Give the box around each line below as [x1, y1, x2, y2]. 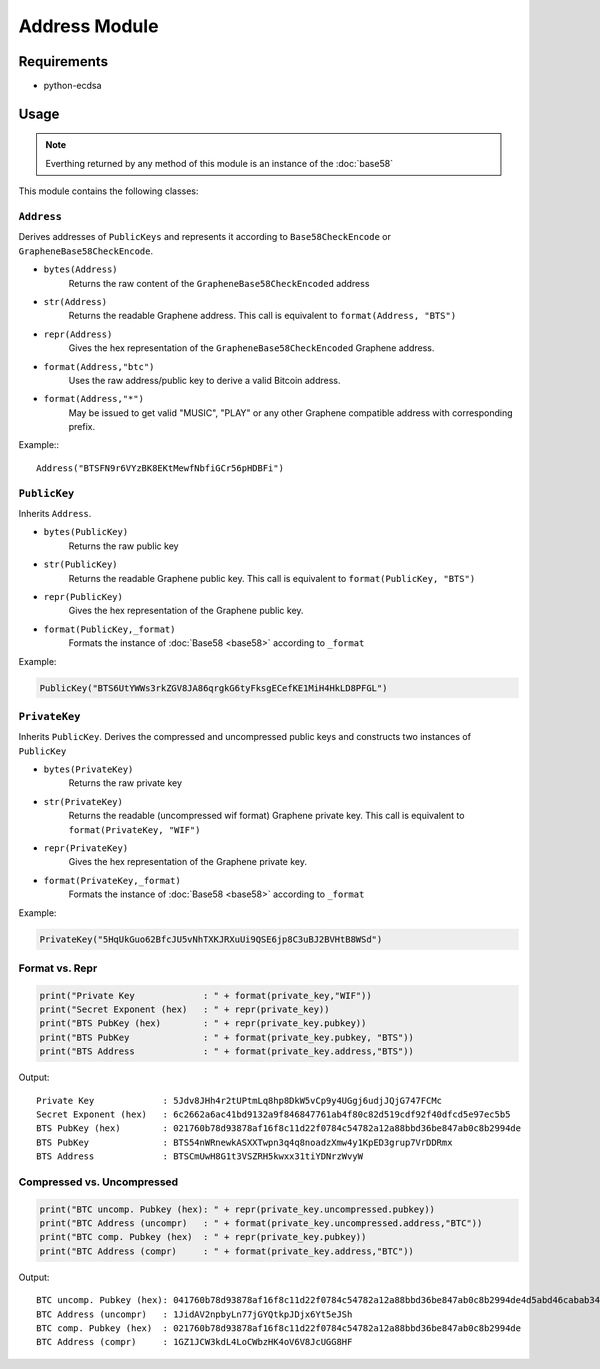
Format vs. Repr [18, 961, 98, 975]
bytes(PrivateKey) [43, 764, 134, 775]
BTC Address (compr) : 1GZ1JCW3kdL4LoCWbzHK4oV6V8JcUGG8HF [36, 1336, 353, 1348]
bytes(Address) [43, 264, 119, 275]
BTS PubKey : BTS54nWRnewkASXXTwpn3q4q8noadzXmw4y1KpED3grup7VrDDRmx [36, 1136, 453, 1148]
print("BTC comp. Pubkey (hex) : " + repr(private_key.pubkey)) [39, 1231, 367, 1243]
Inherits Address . [18, 508, 92, 519]
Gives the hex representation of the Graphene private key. [68, 856, 308, 868]
